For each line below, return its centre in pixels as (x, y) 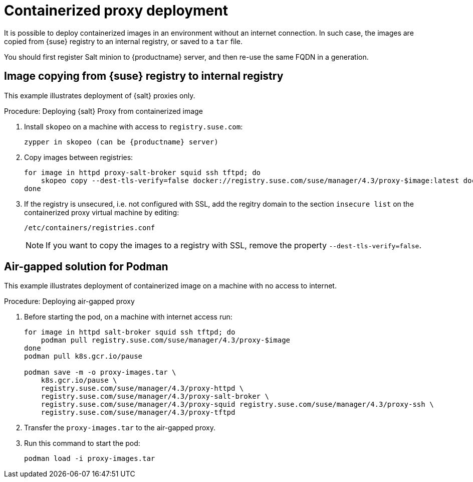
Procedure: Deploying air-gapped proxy (69, 301)
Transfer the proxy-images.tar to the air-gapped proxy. (120, 428)
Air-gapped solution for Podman (86, 267)
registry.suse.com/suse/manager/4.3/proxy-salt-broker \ (155, 396)
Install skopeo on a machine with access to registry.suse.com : (134, 126)
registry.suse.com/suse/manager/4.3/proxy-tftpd (138, 413)
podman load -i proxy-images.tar (90, 459)
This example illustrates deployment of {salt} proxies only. (100, 95)
